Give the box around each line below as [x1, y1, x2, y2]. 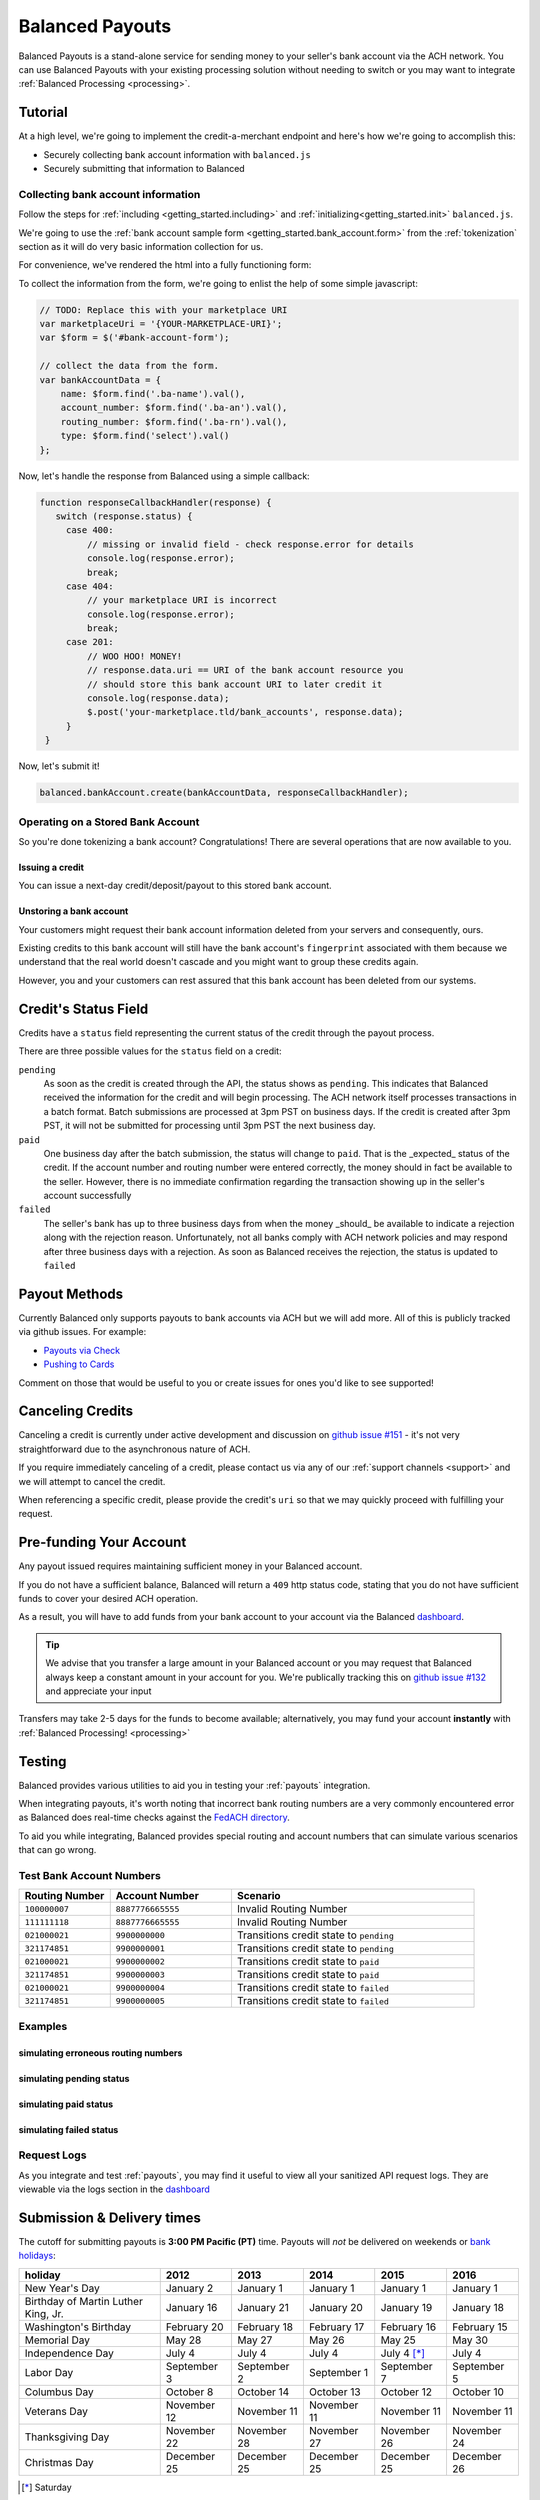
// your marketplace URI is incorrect [86, 595, 277, 606]
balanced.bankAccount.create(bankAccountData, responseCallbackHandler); [39, 787, 409, 799]
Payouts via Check [43, 1344, 121, 1356]
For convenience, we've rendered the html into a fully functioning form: [18, 259, 312, 271]
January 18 [451, 2300, 505, 2314]
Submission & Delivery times [18, 2209, 202, 2226]
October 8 [165, 2385, 214, 2399]
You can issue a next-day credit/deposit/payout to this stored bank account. [18, 880, 332, 892]
